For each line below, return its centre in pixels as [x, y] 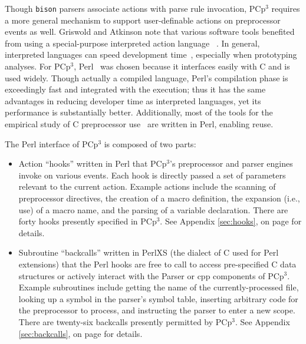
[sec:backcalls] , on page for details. [80, 333]
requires [286, 8]
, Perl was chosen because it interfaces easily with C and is [182, 66]
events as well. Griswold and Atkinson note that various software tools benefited [150, 32]
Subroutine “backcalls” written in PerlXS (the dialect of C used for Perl [149, 252]
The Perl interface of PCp [52, 143]
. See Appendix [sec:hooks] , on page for [231, 221]
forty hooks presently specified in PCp [88, 221]
